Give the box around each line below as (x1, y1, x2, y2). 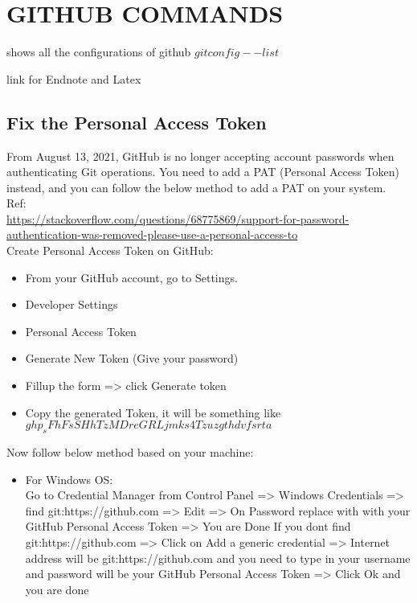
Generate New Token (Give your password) (25, 350, 239, 367)
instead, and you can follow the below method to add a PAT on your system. (6, 178, 386, 195)
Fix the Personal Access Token (6, 109, 267, 134)
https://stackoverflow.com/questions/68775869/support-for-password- (6, 210, 350, 227)
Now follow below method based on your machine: (6, 444, 254, 461)
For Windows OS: (25, 470, 113, 487)
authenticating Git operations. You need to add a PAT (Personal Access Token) (6, 163, 399, 180)
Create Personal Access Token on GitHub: (6, 242, 214, 259)
